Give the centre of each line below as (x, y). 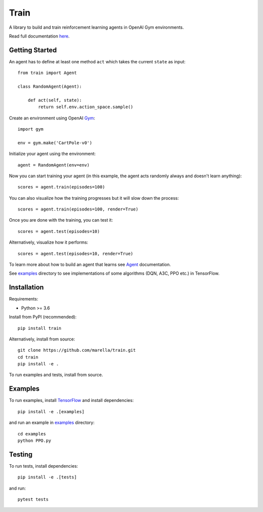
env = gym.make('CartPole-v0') (55, 143)
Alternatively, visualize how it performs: (49, 242)
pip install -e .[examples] (51, 411)
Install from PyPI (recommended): (43, 317)
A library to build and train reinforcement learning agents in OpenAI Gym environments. (96, 27)
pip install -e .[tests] (47, 477)
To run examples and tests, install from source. (56, 375)
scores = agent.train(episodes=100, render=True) (78, 209)
